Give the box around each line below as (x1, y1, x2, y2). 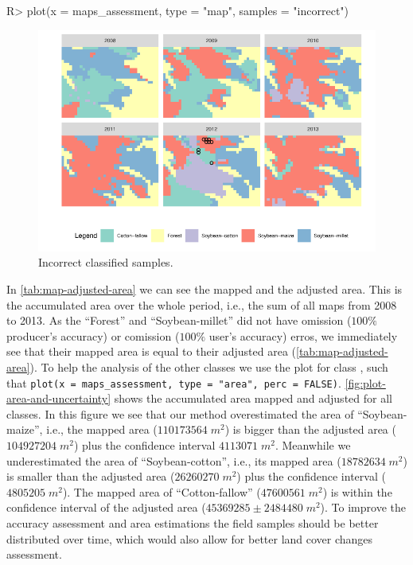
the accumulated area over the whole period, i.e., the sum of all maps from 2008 (6, 296, 397, 313)
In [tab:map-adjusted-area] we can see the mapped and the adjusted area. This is (6, 281, 403, 298)
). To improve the (320, 499, 406, 516)
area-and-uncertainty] (6, 390, 111, 407)
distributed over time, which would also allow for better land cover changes (6, 530, 373, 547)
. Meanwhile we (275, 437, 351, 454)
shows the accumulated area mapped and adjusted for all (114, 390, 392, 407)
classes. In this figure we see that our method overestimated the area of (6, 405, 354, 422)
